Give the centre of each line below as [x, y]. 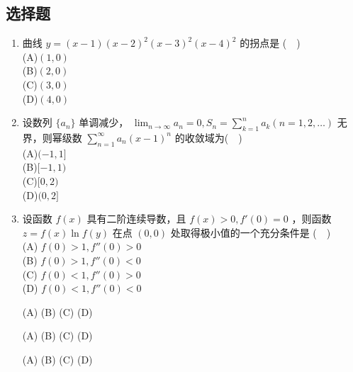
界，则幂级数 [52, 137]
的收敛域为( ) [208, 137]
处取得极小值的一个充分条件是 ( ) [251, 232]
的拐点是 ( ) [270, 43]
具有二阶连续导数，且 [136, 219]
